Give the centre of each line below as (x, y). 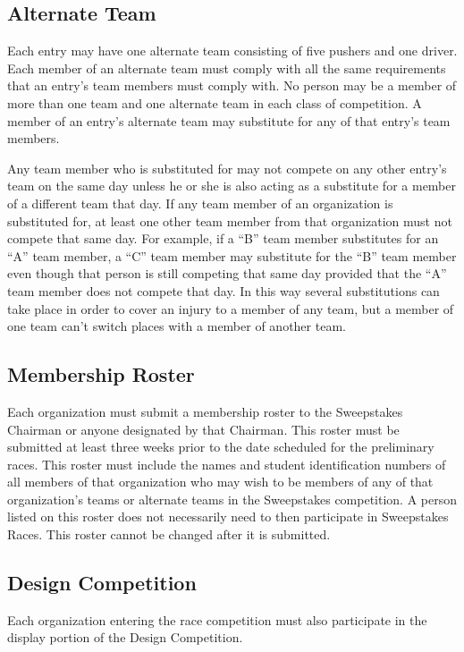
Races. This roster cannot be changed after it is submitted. (169, 534)
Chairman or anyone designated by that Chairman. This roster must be (203, 429)
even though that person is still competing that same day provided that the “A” (227, 273)
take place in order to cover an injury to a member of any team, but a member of (231, 308)
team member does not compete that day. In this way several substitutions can (224, 290)
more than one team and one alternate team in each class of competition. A (215, 102)
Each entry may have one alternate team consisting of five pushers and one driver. (232, 51)
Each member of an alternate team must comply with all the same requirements (227, 68)
